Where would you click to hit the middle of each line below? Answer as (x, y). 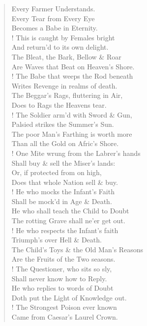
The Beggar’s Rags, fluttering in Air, (67, 95)
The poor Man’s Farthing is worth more (72, 133)
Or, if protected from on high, (57, 172)
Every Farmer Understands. (53, 8)
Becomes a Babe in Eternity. (55, 28)
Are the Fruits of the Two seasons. (63, 259)
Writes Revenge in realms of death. (64, 85)
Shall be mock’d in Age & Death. (62, 201)
